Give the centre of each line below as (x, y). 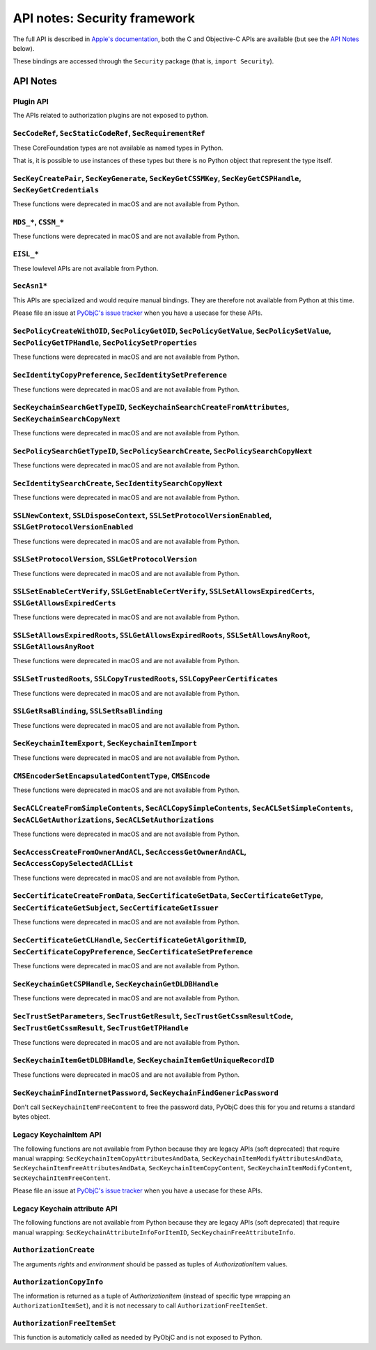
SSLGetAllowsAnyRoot (54, 646)
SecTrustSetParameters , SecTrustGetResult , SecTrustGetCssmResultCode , (153, 1016)
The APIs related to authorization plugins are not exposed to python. (111, 116)
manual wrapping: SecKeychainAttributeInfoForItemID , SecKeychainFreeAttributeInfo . (154, 1232)
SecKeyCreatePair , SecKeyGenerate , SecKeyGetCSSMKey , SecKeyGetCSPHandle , (157, 178)
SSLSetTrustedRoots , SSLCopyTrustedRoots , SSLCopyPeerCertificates (146, 679)
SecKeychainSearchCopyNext (67, 419)
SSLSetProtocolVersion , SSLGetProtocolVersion (105, 559)
